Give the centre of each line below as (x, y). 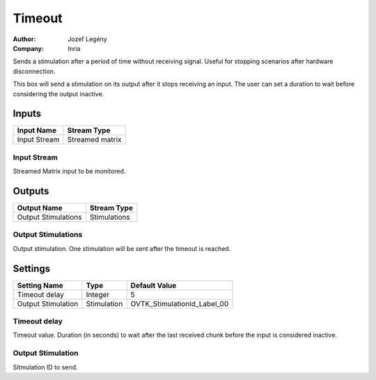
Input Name (37, 130)
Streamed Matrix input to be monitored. (69, 172)
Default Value (154, 285)
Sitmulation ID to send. (45, 367)
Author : (24, 39)
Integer (98, 294)
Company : (29, 48)
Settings (32, 268)
